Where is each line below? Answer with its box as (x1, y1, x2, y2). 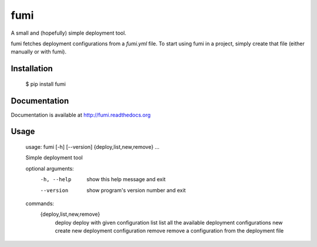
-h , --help (40, 176, 72, 183)
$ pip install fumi (25, 80, 66, 88)
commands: (25, 200, 55, 207)
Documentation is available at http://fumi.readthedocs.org (11, 111, 151, 118)
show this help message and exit (86, 176, 166, 183)
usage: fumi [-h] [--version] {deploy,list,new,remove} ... (25, 143, 160, 151)
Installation (11, 64, 53, 74)
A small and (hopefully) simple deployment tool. (11, 29, 126, 36)
